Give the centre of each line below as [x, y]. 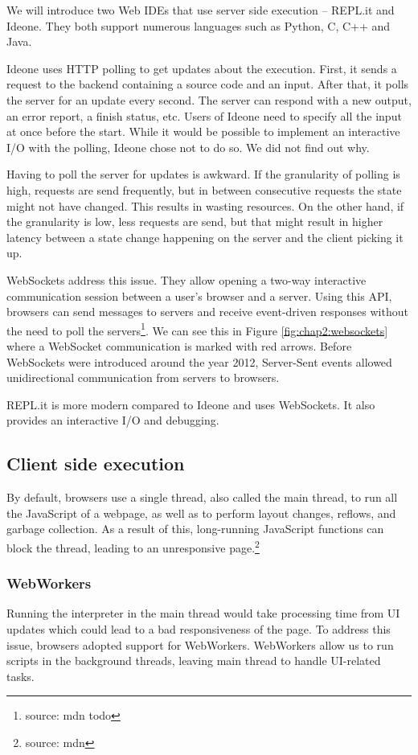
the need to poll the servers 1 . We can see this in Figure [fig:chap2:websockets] [197, 329]
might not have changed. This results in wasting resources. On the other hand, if [205, 205]
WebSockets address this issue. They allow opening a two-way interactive [186, 279]
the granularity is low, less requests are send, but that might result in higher [195, 222]
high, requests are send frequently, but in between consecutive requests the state [204, 189]
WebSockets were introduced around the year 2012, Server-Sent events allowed [199, 361]
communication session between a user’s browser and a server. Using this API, [199, 295]
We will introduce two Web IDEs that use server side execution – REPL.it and [201, 10]
